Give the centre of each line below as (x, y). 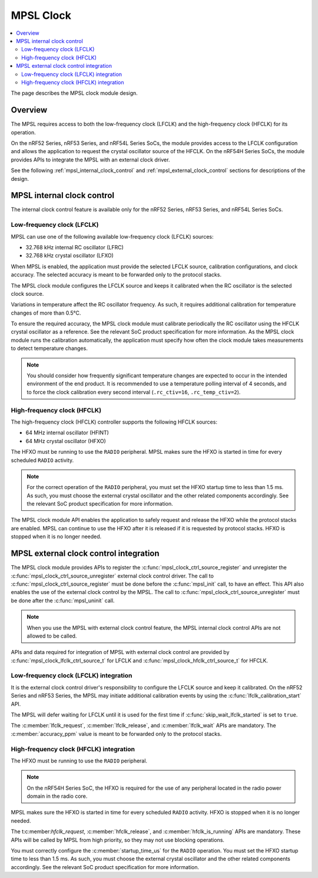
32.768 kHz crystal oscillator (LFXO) (70, 256)
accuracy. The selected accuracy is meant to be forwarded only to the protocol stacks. (116, 275)
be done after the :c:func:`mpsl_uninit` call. (63, 600)
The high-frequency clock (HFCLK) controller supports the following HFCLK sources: (114, 422)
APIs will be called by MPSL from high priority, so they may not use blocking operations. (118, 840)
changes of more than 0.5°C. (46, 313)
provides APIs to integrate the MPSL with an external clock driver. (90, 160)
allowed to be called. (52, 636)
